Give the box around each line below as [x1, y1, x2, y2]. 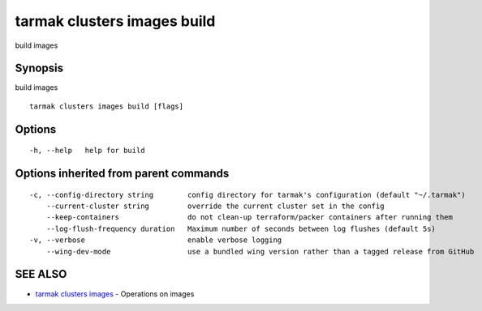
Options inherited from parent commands [15, 167, 230, 181]
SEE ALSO [15, 267, 67, 281]
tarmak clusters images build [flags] [29, 101, 184, 111]
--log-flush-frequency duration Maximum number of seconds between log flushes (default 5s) [45, 224, 436, 233]
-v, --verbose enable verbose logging [29, 236, 282, 245]
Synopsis [15, 62, 64, 75]
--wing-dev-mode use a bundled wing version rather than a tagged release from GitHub [45, 247, 475, 256]
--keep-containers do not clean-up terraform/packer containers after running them [45, 213, 454, 222]
